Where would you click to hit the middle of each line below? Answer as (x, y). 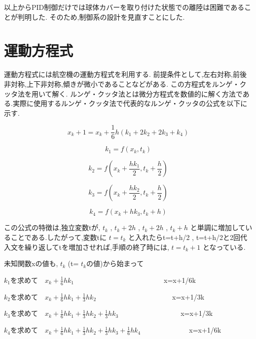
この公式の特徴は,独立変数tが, (52, 227)
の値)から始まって (115, 263)
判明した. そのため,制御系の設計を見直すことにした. (101, 17)
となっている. (224, 247)
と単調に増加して (218, 227)
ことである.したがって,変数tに (58, 237)
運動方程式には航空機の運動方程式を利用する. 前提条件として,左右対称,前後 (125, 74)
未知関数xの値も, (31, 263)
